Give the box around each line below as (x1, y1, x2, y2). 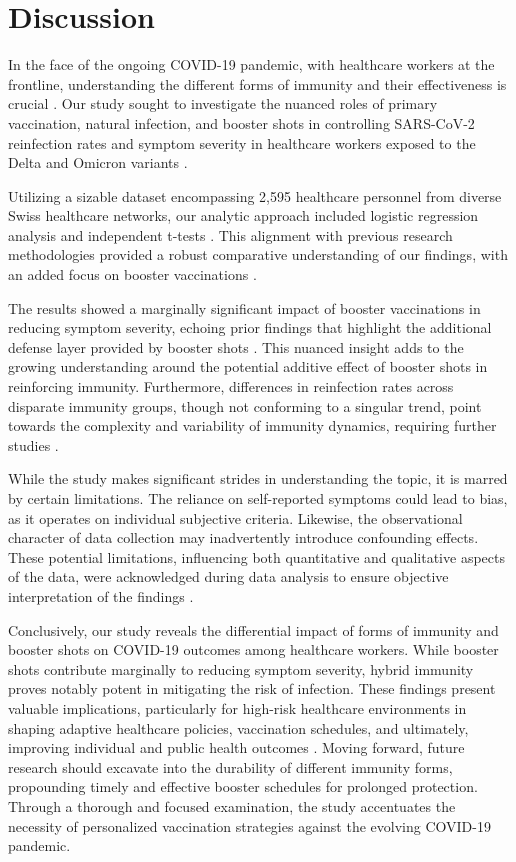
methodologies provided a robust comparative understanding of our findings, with (8, 244, 508, 265)
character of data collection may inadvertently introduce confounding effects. (8, 527, 479, 548)
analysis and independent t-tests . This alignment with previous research (8, 224, 453, 245)
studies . (8, 434, 59, 455)
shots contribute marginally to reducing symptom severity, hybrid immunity (8, 658, 474, 679)
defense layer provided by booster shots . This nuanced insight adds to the (8, 336, 464, 357)
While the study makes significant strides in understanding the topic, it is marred (8, 468, 508, 489)
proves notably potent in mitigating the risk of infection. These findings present (8, 678, 496, 699)
